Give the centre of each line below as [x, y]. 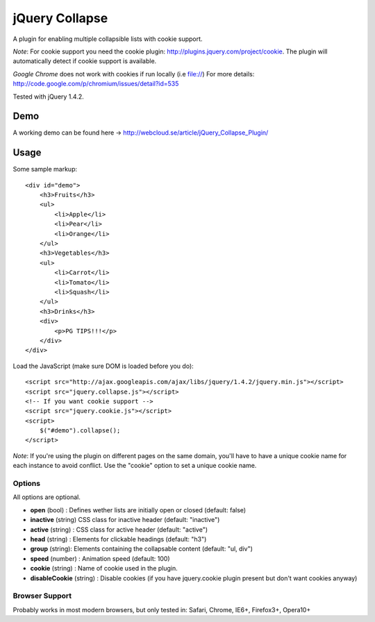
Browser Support [42, 596]
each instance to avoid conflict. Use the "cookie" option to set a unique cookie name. [135, 466]
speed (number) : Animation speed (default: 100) [100, 558]
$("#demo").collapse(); [80, 431]
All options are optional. [47, 497]
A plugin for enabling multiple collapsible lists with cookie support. [108, 39]
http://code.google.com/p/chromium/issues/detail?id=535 [96, 84]
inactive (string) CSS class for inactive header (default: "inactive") [125, 520]
